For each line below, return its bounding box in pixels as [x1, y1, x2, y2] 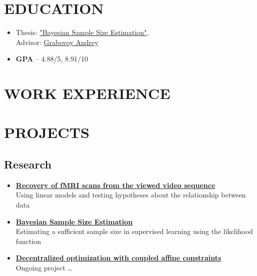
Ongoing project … [15, 262, 72, 273]
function [15, 235, 41, 246]
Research [4, 156, 51, 172]
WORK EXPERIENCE [4, 83, 170, 103]
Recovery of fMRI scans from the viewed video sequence [15, 179, 215, 190]
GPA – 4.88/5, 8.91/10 [15, 53, 88, 64]
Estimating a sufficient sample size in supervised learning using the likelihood [15, 226, 253, 236]
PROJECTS [4, 122, 89, 142]
